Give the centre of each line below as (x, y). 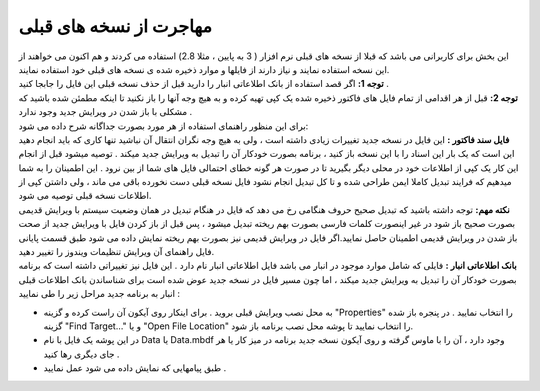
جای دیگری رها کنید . (81, 354)
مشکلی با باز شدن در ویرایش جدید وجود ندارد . (105, 112)
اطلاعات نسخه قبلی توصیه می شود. (85, 196)
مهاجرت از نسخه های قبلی (115, 26)
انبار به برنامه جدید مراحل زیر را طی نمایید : (99, 294)
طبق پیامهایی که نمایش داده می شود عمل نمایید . (135, 368)
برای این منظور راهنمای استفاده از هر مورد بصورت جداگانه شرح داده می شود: (163, 126)
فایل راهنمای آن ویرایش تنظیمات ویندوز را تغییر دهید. (116, 252)
